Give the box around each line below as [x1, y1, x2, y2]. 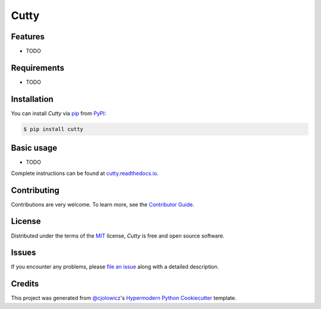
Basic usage [11, 143, 58, 153]
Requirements [11, 63, 65, 73]
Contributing [11, 185, 59, 195]
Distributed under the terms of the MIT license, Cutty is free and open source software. [11, 232, 225, 239]
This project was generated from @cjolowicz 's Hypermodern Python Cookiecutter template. [11, 295, 237, 302]
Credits [11, 279, 39, 289]
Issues [11, 248, 36, 258]
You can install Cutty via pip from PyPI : [11, 110, 106, 117]
